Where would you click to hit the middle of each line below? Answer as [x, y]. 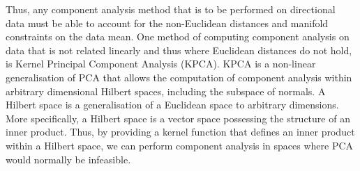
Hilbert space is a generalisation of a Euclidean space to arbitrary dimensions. [172, 105]
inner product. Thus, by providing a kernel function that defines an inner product [180, 132]
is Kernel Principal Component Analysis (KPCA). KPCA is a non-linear [161, 64]
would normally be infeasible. [68, 159]
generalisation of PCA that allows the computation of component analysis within [179, 77]
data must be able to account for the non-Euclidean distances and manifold [167, 23]
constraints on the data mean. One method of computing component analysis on [178, 36]
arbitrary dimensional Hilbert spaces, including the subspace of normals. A [166, 91]
